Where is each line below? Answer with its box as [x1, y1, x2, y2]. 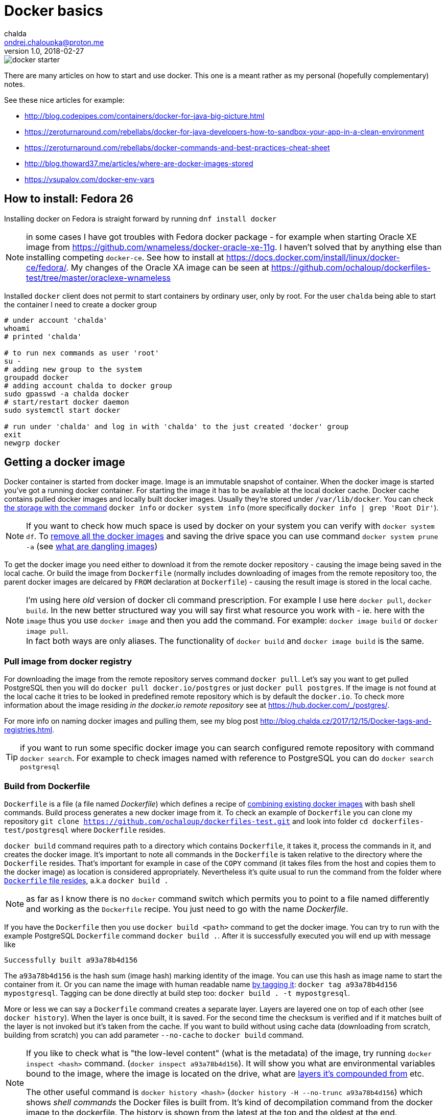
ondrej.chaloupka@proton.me [4, 37, 104, 47]
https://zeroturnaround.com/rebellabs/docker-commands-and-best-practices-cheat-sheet [25, 143, 330, 152]
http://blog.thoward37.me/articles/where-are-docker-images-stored [25, 159, 253, 168]
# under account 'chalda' [4, 316, 108, 324]
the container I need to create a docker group [4, 300, 157, 309]
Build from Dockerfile [4, 780, 90, 791]
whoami [4, 324, 30, 332]
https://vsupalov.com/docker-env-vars [25, 174, 155, 184]
